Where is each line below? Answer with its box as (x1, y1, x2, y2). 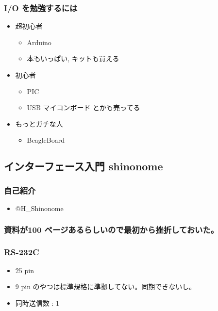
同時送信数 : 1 (15, 297, 60, 308)
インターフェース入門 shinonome (4, 159, 163, 174)
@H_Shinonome (15, 203, 64, 213)
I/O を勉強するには (4, 1, 78, 14)
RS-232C (4, 246, 39, 258)
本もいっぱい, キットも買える (27, 53, 119, 64)
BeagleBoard (27, 135, 65, 145)
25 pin (15, 265, 34, 275)
